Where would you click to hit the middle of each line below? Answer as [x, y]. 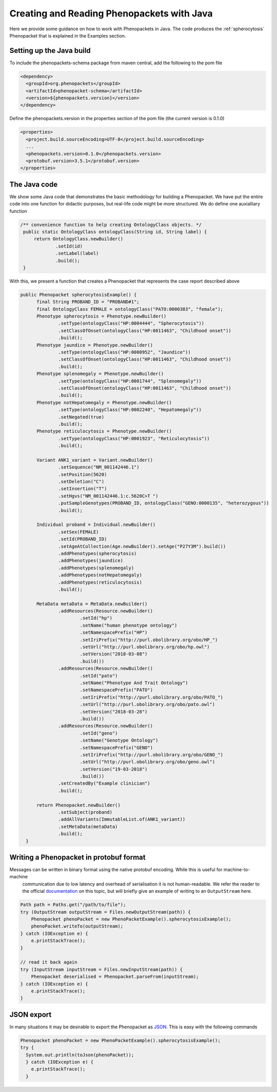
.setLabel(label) [77, 253]
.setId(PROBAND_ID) [83, 539]
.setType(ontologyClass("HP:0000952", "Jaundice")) [124, 352]
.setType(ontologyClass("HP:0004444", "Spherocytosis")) [131, 323]
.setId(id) [69, 246]
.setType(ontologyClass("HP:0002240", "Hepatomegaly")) [130, 410]
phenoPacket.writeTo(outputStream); [77, 926]
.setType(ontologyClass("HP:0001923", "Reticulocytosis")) [134, 438]
